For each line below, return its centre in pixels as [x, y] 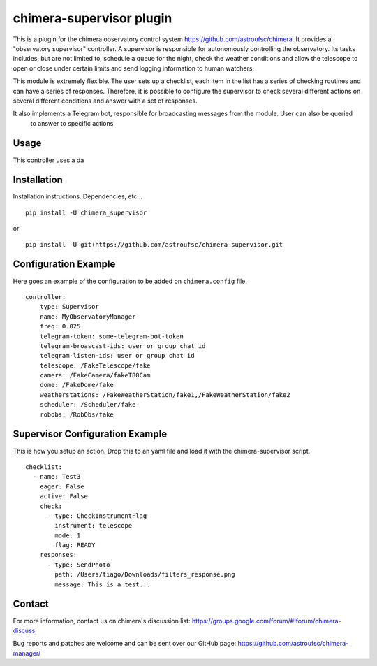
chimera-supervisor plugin [93, 18]
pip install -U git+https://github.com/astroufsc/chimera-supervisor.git [154, 244]
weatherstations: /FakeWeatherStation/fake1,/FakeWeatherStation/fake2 [165, 394]
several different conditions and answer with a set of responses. [105, 101]
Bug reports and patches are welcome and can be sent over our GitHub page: [125, 644]
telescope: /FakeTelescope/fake [95, 365]
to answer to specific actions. [73, 123]
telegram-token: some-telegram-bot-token [112, 336]
